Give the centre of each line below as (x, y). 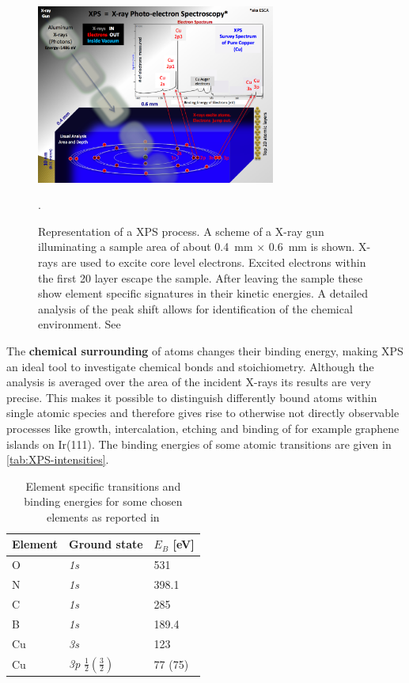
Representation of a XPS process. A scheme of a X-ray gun (181, 231)
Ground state (106, 544)
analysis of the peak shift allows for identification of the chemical (195, 308)
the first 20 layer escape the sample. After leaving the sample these (201, 277)
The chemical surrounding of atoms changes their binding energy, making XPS (205, 350)
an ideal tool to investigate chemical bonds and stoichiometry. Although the (190, 366)
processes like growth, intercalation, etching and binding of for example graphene (203, 428)
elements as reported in (103, 516)
